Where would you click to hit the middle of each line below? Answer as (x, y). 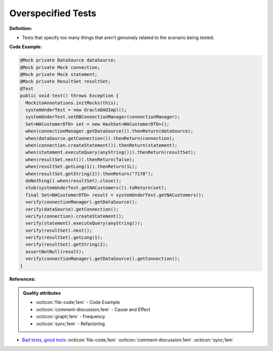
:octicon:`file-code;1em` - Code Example (78, 302)
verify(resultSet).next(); (59, 230)
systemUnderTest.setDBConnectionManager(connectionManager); (103, 117)
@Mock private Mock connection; (60, 67)
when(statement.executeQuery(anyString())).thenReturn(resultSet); (111, 152)
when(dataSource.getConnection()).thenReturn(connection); (100, 138)
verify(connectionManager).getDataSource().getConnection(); (103, 259)
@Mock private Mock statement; (59, 74)
